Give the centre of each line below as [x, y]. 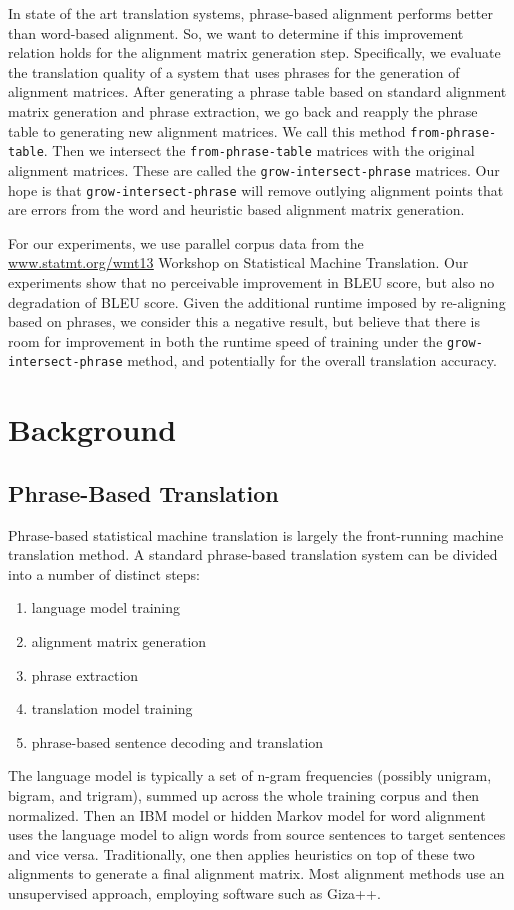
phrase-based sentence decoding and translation [177, 741]
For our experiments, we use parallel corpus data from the [186, 242]
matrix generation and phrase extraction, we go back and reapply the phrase [243, 110]
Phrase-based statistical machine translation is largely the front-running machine [256, 534]
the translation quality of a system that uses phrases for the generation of [234, 71]
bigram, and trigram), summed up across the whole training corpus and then [244, 794]
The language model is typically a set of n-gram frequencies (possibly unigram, [250, 775]
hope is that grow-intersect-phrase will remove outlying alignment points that [256, 189]
